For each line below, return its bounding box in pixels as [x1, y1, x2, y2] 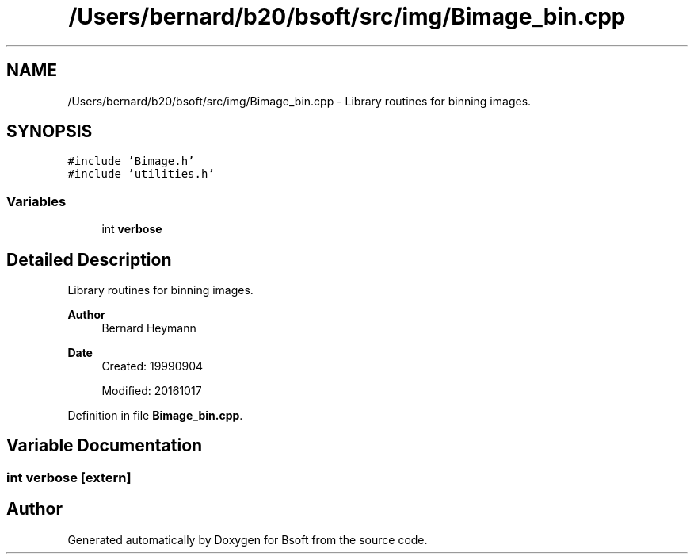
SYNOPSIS [6, 121, 93, 142]
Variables [6, 193, 67, 209]
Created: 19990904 [101, 359, 204, 374]
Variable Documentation [6, 435, 203, 456]
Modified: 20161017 [101, 384, 202, 398]
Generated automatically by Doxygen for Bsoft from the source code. [67, 532, 428, 547]
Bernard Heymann [101, 321, 196, 336]
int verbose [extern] [6, 469, 132, 485]
